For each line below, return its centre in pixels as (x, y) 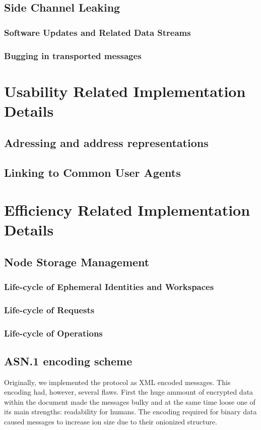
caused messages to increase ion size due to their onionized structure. (111, 422)
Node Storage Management (77, 261)
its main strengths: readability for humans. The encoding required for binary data (130, 412)
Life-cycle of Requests (49, 309)
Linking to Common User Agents (92, 173)
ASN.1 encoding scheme (68, 361)
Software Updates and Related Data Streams (97, 32)
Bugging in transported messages (73, 55)
